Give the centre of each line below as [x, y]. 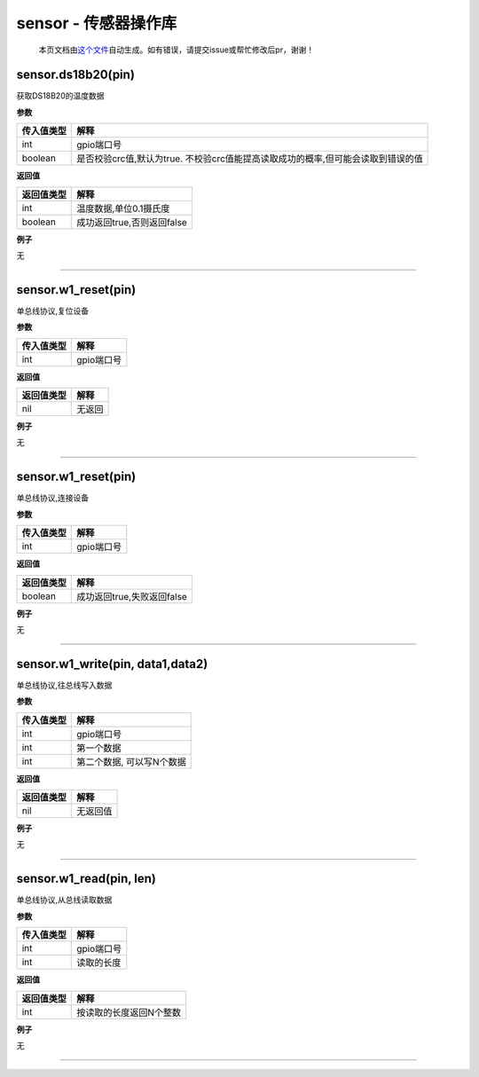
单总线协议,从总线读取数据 [64, 900]
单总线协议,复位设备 [53, 311]
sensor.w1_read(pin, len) [86, 879]
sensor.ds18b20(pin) [75, 75]
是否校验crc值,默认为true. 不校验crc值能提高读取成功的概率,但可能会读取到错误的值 [250, 159]
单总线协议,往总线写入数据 [64, 685]
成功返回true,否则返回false [132, 222]
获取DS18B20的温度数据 [60, 96]
